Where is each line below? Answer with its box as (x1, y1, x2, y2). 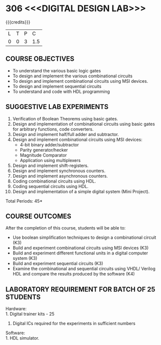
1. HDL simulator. (5, 335, 40, 341)
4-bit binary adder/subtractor (20, 141, 80, 147)
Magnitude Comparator (20, 152, 67, 158)
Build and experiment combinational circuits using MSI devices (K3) (12, 245, 149, 251)
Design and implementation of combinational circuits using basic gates (12, 121, 155, 127)
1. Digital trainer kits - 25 (5, 311, 55, 317)
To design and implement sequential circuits (12, 83, 101, 89)
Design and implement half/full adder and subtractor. (12, 131, 119, 137)
